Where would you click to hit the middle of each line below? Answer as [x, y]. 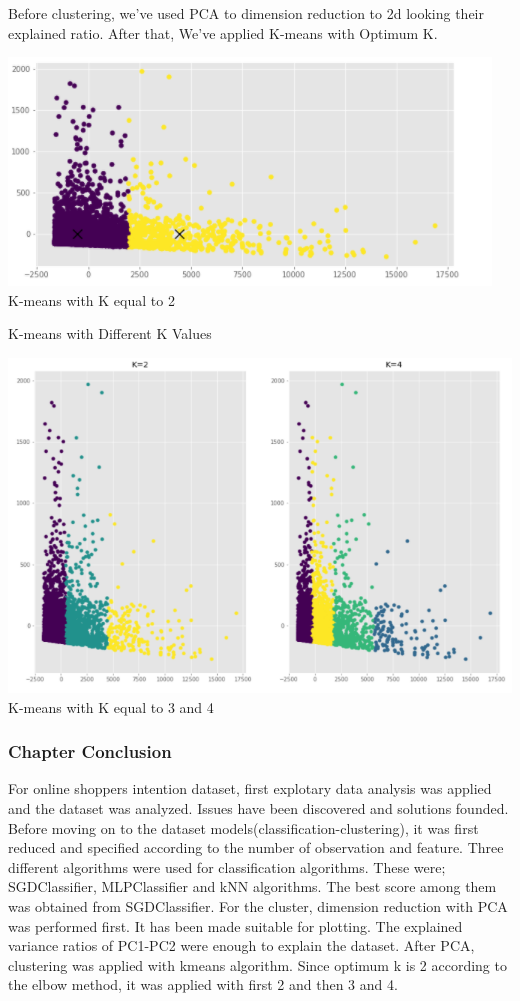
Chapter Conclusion [90, 751]
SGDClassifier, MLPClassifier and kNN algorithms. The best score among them [252, 886]
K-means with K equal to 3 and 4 [111, 706]
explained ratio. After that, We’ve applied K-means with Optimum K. [223, 32]
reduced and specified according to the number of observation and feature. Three [256, 847]
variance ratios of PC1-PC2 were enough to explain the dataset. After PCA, [241, 945]
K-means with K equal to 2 [91, 299]
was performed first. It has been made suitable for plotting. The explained [235, 925]
